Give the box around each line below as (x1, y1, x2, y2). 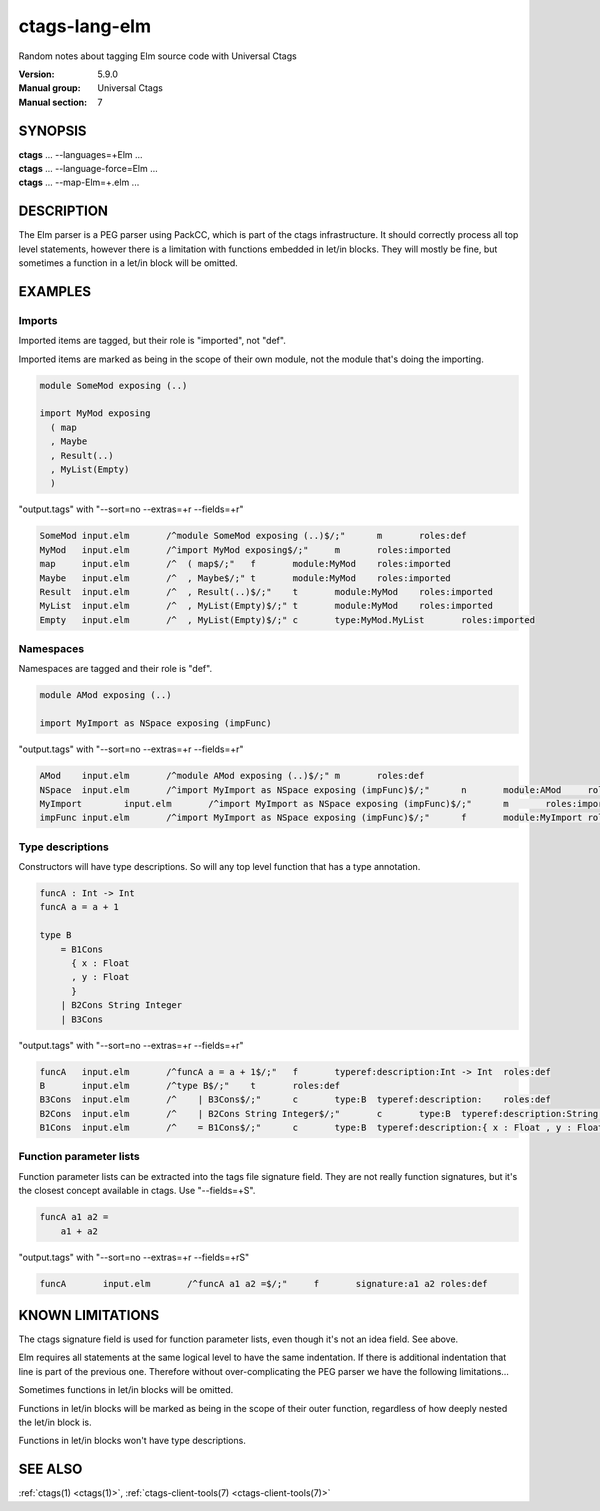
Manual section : (18, 96, 88, 108)
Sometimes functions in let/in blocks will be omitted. (18, 1384, 234, 1396)
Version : (18, 68, 55, 80)
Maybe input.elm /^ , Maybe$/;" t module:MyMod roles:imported (39, 572, 452, 584)
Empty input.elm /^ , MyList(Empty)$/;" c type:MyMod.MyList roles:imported (39, 614, 535, 625)
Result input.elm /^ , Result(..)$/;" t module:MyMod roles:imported (39, 586, 494, 597)
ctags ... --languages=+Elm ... (18, 148, 144, 160)
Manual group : (18, 82, 81, 94)
